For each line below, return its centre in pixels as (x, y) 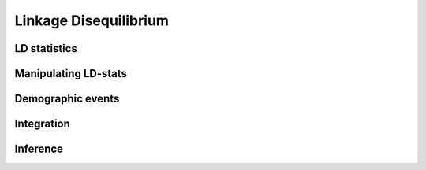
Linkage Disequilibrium (92, 20)
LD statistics (46, 48)
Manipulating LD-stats (71, 74)
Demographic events (67, 99)
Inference (39, 149)
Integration (43, 124)
